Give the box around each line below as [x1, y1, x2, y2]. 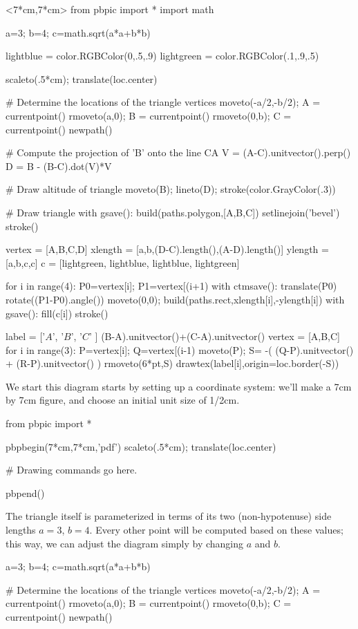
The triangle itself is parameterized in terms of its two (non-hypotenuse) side [6, 509, 332, 523]
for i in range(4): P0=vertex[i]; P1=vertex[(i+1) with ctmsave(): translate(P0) [6, 279, 337, 293]
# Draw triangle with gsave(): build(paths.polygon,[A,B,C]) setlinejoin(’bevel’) [6, 205, 340, 219]
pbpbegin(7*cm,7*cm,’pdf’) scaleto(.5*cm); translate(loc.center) [6, 439, 276, 453]
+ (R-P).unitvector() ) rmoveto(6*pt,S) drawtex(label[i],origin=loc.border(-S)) [6, 356, 339, 370]
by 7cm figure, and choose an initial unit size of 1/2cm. [6, 393, 240, 407]
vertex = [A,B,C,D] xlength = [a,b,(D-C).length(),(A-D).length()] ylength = [6, 242, 329, 256]
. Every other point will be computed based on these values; [89, 523, 343, 537]
